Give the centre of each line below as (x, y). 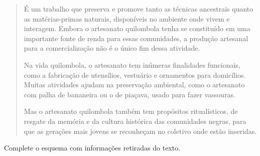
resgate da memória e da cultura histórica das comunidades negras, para (135, 121)
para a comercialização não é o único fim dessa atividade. (112, 48)
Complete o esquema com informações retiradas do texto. (92, 148)
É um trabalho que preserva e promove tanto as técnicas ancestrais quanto (139, 9)
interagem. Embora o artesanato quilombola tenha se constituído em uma (137, 28)
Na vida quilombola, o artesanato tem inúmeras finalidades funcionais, (132, 64)
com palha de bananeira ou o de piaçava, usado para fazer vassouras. (130, 94)
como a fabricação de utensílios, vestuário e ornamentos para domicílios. (135, 74)
